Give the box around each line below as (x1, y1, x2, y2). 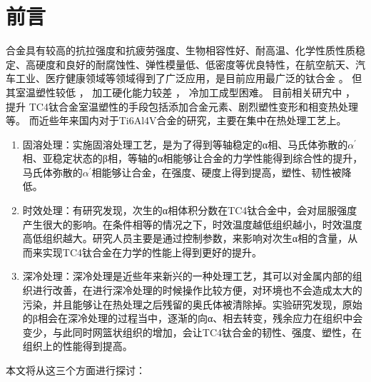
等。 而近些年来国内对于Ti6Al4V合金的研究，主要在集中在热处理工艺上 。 (6, 113, 347, 128)
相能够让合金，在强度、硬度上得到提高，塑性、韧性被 (91, 164, 342, 179)
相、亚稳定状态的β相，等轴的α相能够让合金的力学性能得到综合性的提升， (22, 151, 363, 166)
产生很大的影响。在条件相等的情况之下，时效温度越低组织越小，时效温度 (22, 216, 362, 231)
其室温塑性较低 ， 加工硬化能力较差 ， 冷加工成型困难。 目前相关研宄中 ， (6, 84, 355, 99)
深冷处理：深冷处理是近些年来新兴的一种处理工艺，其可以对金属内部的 (22, 268, 352, 283)
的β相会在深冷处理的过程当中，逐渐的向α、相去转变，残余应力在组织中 (22, 311, 353, 326)
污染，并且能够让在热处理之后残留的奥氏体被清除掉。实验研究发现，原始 (22, 296, 362, 311)
